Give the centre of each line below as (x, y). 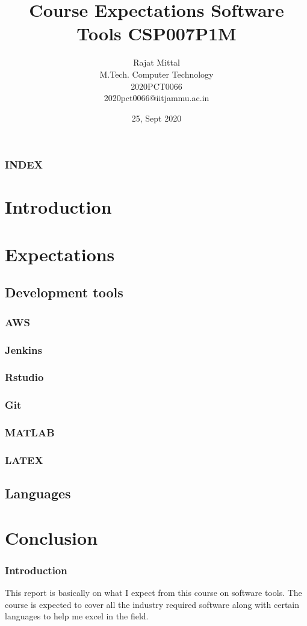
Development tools (64, 292)
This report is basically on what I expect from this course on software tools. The (153, 593)
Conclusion (51, 537)
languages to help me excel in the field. (77, 616)
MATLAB (30, 432)
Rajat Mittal (157, 62)
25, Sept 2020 (157, 118)
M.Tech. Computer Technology (157, 74)
